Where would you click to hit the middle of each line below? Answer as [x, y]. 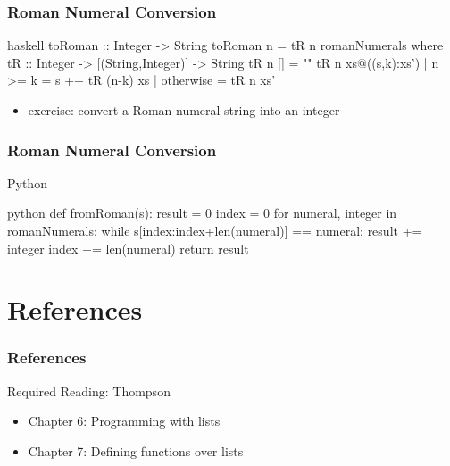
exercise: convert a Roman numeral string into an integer [184, 110]
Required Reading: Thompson [89, 391]
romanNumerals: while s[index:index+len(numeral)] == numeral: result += [215, 230]
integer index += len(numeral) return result [128, 248]
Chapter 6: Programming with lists [124, 421]
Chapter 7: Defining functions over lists [136, 450]
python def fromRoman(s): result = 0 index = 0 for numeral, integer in [202, 213]
